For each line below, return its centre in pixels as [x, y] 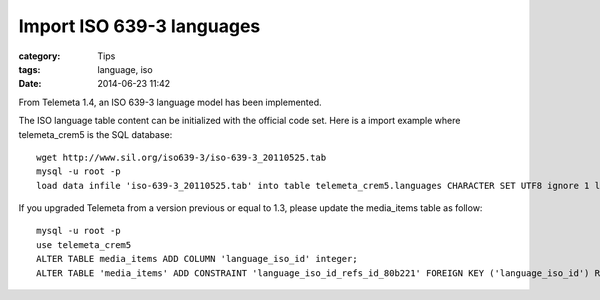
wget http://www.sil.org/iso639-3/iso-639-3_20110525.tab [181, 157]
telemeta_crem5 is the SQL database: [95, 134]
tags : [29, 69]
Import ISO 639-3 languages [139, 26]
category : [39, 56]
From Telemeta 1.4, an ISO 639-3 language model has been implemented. [170, 102]
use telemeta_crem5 [84, 244]
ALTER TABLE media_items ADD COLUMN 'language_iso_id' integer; [197, 259]
